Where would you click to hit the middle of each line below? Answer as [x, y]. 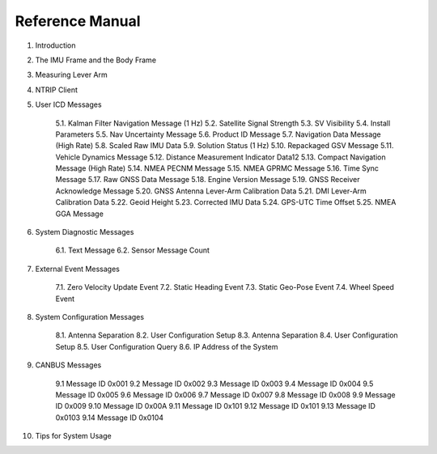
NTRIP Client [57, 90]
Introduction [55, 45]
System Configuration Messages [90, 316]
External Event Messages [78, 269]
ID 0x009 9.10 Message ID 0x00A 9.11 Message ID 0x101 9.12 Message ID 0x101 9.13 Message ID [216, 406]
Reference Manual [78, 21]
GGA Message [80, 214]
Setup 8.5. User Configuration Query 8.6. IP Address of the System [167, 346]
